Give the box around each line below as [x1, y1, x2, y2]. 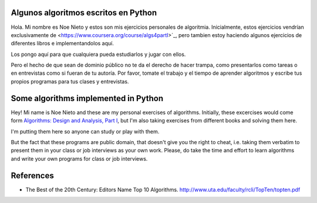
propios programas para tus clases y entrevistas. [11, 78, 129, 85]
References [11, 171, 54, 181]
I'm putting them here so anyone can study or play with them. [11, 128, 160, 135]
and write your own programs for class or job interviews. [11, 155, 148, 162]
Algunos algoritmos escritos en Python [11, 8, 157, 18]
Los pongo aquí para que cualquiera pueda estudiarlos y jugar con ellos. [11, 51, 186, 58]
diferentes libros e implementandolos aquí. [11, 40, 114, 47]
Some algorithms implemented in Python [11, 93, 164, 103]
